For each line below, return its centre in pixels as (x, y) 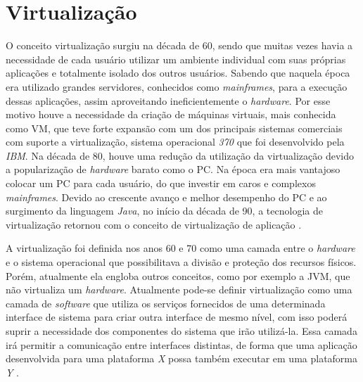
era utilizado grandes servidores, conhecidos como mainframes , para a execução (177, 86)
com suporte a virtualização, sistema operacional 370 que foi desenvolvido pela (175, 142)
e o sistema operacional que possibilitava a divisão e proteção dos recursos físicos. (181, 262)
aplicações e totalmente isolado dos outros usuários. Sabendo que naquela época (178, 73)
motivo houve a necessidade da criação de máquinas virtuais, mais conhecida (171, 114)
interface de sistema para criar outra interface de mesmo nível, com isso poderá (177, 317)
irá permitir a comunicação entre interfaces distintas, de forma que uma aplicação (181, 344)
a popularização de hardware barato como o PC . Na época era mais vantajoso (173, 169)
